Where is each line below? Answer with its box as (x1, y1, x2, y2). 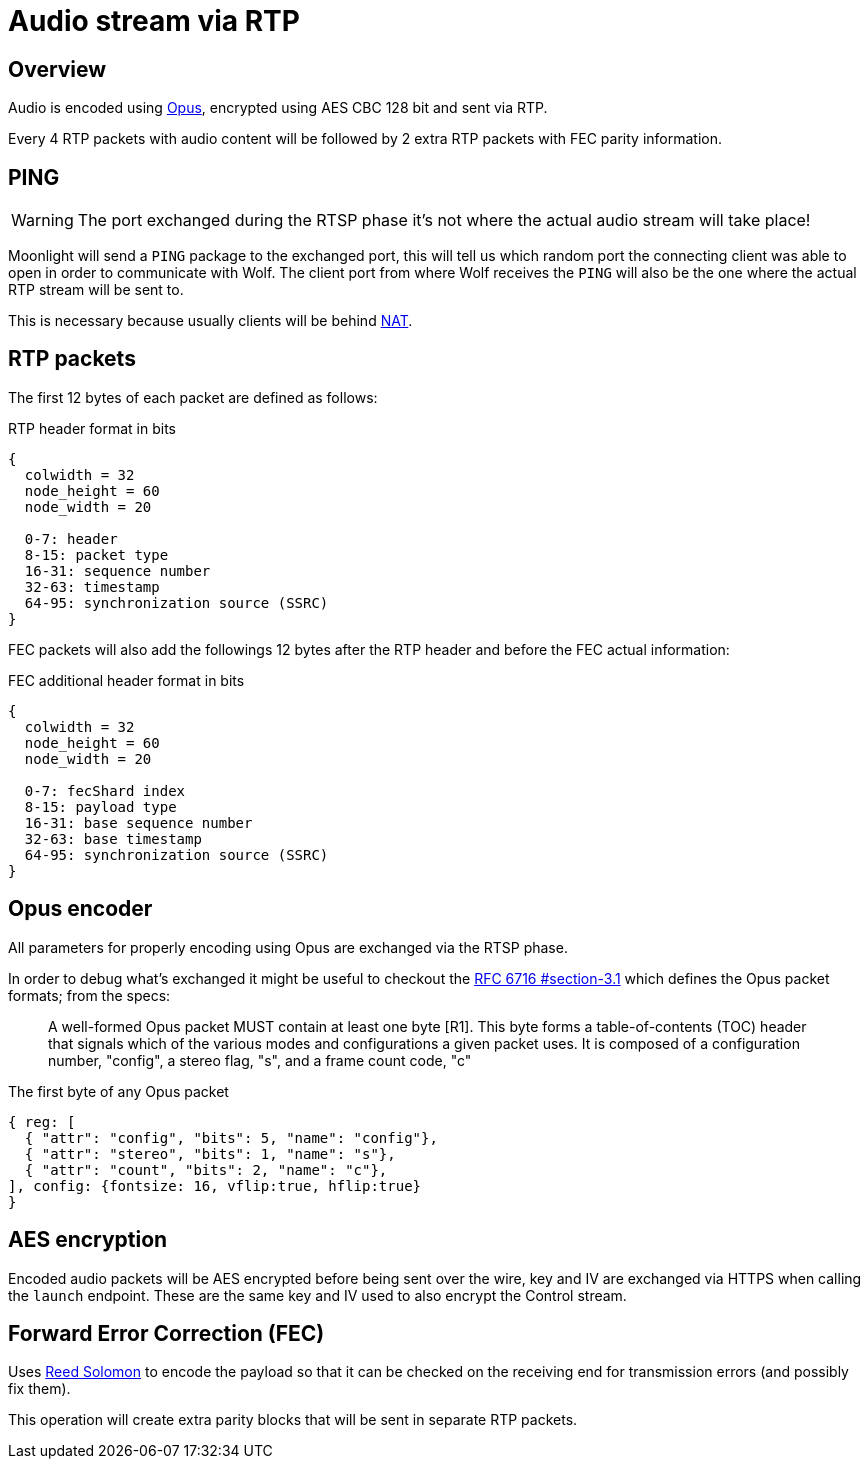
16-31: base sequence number (24, 814, 253, 831)
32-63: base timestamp (24, 830, 202, 847)
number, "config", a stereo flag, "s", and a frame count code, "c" (48, 1051, 472, 1069)
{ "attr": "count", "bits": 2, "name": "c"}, (24, 1161, 388, 1178)
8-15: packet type (24, 546, 169, 563)
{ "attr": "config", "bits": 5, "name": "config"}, (24, 1129, 438, 1146)
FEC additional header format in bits (8, 671, 245, 689)
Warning (11, 210, 74, 231)
